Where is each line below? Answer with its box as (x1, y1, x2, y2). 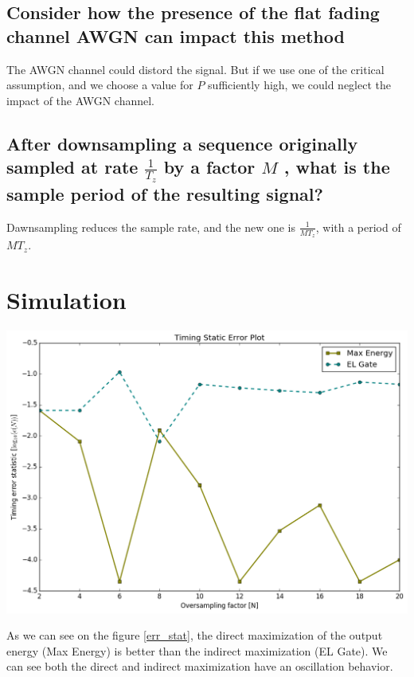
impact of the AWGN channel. (6, 92, 154, 108)
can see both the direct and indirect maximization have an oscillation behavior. (6, 658, 393, 675)
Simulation (6, 283, 127, 315)
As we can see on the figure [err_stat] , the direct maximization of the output (6, 627, 383, 644)
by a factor (163, 155, 256, 179)
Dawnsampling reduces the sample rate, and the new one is (6, 218, 295, 235)
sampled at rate (6, 155, 139, 179)
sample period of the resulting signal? (6, 182, 323, 206)
